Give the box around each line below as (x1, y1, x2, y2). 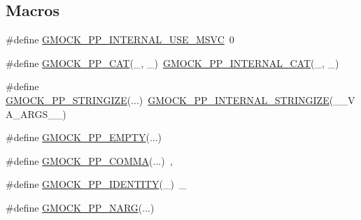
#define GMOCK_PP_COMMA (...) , (6, 153, 173, 168)
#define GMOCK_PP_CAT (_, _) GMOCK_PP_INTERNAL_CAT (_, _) (6, 55, 339, 70)
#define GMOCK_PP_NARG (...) (6, 200, 155, 214)
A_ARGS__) (6, 106, 66, 121)
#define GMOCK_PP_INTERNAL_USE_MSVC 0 (6, 32, 234, 47)
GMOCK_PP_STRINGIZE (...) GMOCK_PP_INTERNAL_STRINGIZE (6, 92, 330, 107)
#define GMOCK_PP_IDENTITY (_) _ (6, 177, 187, 191)
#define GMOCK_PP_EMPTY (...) (6, 130, 162, 145)
